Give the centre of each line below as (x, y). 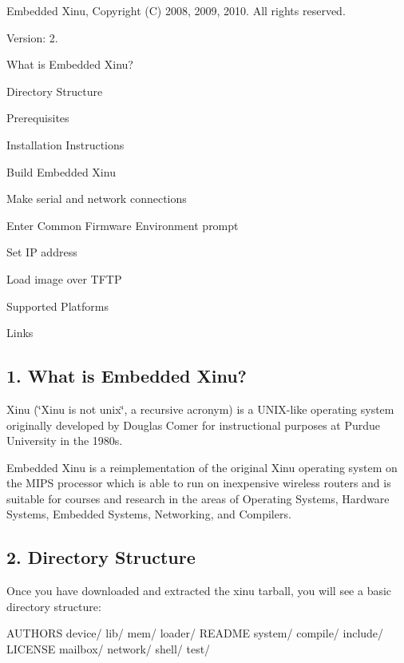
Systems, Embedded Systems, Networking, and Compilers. (149, 514)
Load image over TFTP (64, 278)
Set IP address (42, 252)
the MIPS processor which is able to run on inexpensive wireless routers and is (199, 483)
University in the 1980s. (65, 441)
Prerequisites (38, 118)
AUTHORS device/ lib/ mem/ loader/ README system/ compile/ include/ (195, 633)
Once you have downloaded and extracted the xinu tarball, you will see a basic (199, 591)
